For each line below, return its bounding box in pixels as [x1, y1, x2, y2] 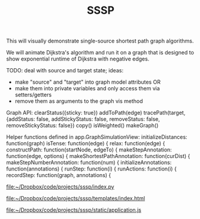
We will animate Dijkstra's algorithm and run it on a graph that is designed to [6, 49, 195, 56]
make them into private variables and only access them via [14, 85, 160, 92]
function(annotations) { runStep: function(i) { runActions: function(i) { [6, 165, 177, 172]
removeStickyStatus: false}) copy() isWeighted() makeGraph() [6, 122, 159, 129]
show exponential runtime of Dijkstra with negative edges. [6, 55, 150, 63]
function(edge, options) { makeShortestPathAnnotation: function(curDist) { [6, 153, 190, 160]
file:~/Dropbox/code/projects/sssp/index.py [6, 183, 115, 190]
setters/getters [14, 91, 52, 99]
